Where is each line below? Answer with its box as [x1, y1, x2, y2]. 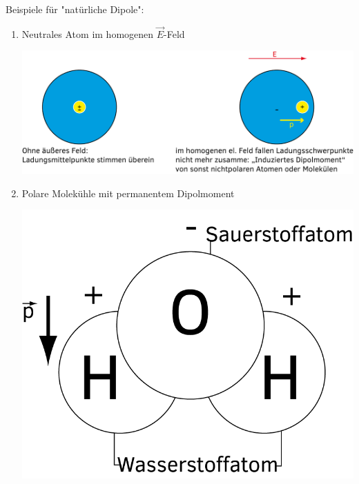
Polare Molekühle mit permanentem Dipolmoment [21, 185, 235, 200]
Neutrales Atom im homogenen [21, 26, 154, 41]
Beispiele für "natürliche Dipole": [6, 2, 144, 16]
